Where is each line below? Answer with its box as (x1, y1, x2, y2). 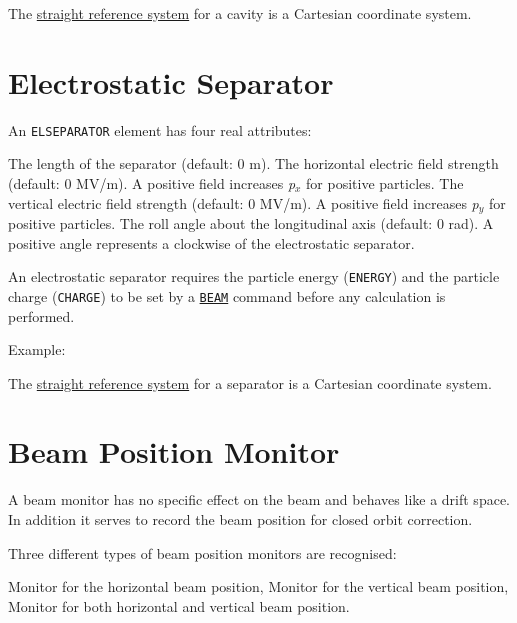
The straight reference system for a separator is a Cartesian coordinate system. (8, 372, 492, 393)
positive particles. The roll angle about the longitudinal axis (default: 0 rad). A (8, 213, 494, 234)
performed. (8, 305, 75, 326)
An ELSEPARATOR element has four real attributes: (8, 119, 312, 140)
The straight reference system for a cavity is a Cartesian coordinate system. (8, 3, 472, 23)
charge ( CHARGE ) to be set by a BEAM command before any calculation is (8, 285, 446, 306)
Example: (8, 339, 66, 360)
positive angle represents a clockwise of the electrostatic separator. (8, 232, 415, 253)
